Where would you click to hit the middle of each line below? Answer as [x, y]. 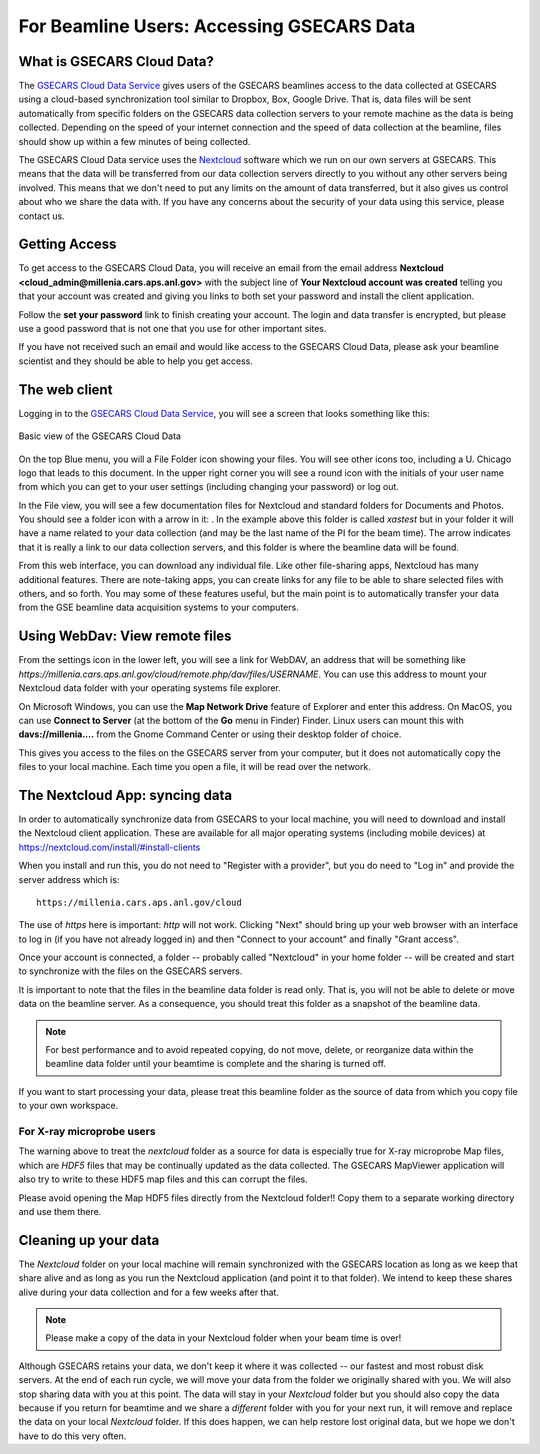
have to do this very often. [72, 1436]
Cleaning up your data [89, 1240]
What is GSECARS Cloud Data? [116, 61]
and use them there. [60, 1211]
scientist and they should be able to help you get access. [136, 361]
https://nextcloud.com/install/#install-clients [109, 847]
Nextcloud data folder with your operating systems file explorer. [150, 688]
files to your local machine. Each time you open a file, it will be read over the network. [195, 767]
